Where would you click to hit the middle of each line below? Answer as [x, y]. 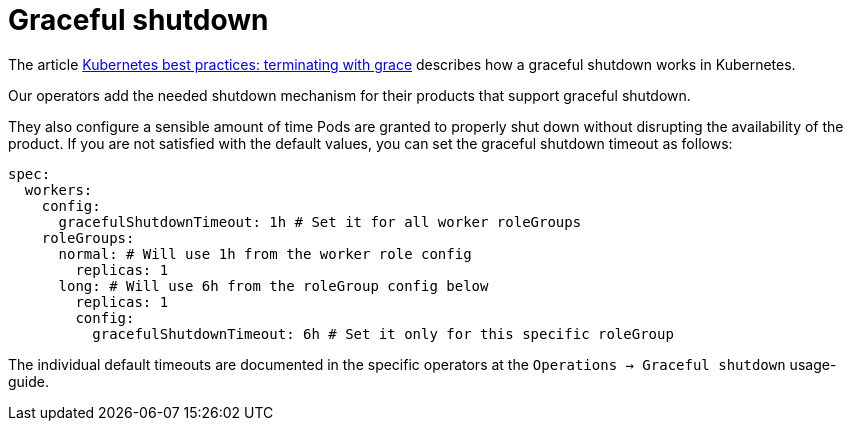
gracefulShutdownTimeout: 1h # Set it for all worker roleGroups [320, 221]
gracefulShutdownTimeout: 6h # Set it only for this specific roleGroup [383, 333]
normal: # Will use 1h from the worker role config [265, 253]
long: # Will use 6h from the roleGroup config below [273, 285]
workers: [58, 189]
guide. [29, 381]
